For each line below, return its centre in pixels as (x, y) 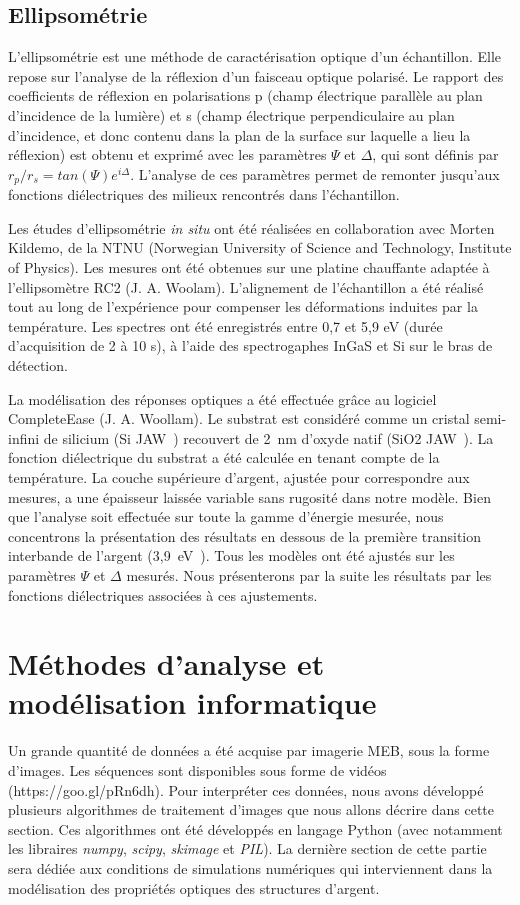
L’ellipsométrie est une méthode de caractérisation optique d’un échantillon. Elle (255, 56)
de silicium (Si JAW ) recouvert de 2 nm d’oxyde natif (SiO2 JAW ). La (268, 437)
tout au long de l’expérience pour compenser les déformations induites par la (243, 306)
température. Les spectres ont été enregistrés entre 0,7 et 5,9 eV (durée (225, 325)
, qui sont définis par (435, 154)
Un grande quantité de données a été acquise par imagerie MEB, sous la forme (249, 750)
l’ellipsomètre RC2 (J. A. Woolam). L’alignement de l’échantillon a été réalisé (246, 286)
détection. (38, 364)
